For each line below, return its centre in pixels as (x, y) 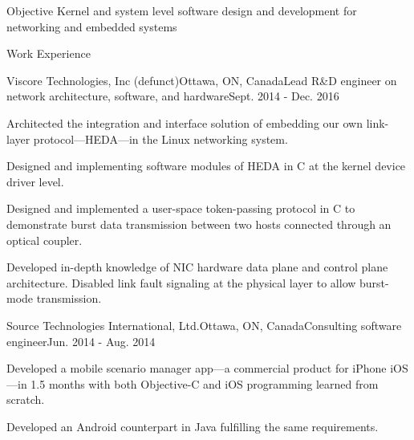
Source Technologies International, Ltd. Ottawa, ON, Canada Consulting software (204, 325)
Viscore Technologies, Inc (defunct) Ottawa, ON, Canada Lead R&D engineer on (202, 80)
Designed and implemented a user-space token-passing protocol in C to (181, 208)
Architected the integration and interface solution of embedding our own (185, 122)
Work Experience (49, 53)
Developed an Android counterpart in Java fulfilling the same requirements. (193, 426)
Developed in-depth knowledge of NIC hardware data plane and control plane (197, 267)
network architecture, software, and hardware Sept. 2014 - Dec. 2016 (173, 96)
